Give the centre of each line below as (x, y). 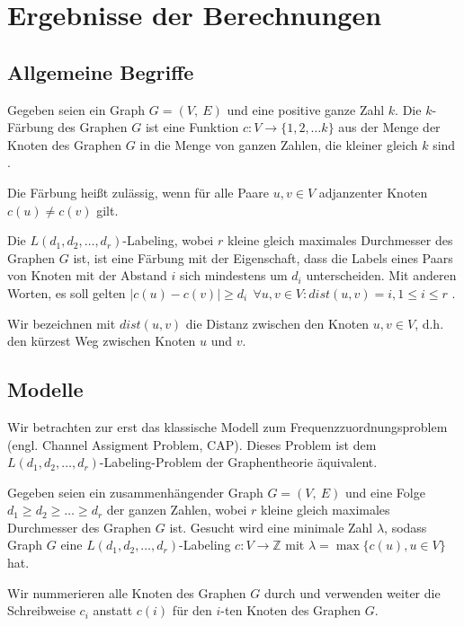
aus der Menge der (389, 127)
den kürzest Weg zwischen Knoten (102, 341)
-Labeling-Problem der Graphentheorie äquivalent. (238, 462)
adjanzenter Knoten (373, 192)
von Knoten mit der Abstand (87, 275)
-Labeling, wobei (168, 240)
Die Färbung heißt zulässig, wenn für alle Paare (138, 192)
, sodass (406, 527)
